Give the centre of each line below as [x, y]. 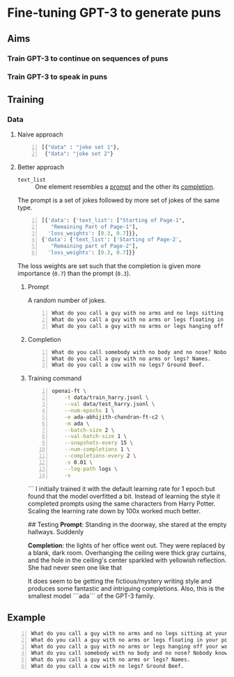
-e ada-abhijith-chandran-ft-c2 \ [115, 417]
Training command [55, 378]
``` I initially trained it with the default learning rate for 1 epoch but [121, 488]
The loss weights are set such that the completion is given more [109, 266]
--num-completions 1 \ [97, 450]
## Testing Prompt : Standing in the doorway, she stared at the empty [127, 524]
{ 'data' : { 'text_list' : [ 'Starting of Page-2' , [112, 240]
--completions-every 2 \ [100, 456]
